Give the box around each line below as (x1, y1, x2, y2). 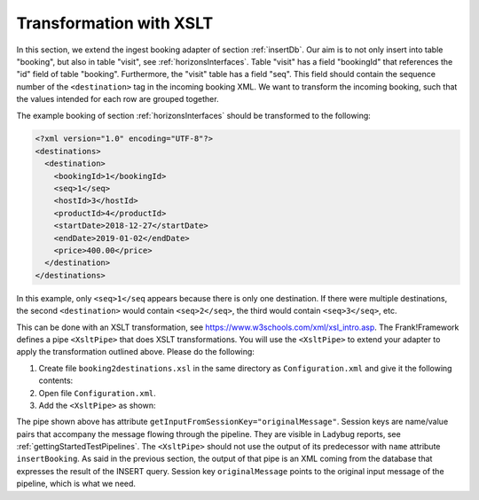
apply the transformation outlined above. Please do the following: (16, 347, 255, 357)
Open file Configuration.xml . (38, 387, 157, 398)
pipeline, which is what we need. (16, 479, 137, 489)
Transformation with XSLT (16, 13, 214, 33)
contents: (38, 375, 74, 386)
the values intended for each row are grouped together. (16, 94, 219, 105)
